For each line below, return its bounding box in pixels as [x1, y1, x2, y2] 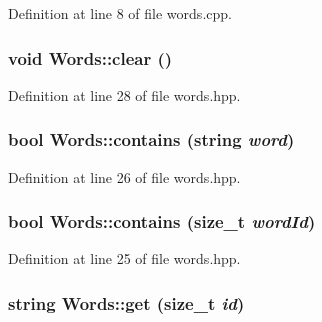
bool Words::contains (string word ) [8, 127, 295, 152]
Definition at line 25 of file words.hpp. [8, 248, 241, 269]
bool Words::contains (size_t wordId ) [8, 209, 316, 234]
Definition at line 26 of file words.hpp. [8, 166, 241, 187]
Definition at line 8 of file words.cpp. [8, 3, 232, 23]
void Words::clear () [8, 45, 173, 70]
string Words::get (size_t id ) [8, 290, 245, 315]
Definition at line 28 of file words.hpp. [8, 84, 241, 105]
